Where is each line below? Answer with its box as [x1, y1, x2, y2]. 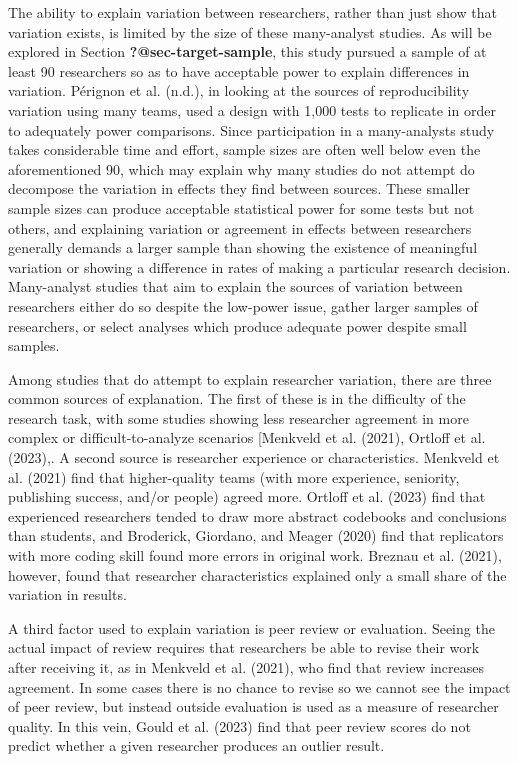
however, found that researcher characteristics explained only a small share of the [8, 564, 507, 585]
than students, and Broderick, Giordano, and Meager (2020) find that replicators [8, 525, 504, 546]
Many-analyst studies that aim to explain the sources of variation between [8, 276, 463, 297]
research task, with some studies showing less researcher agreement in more [8, 407, 469, 428]
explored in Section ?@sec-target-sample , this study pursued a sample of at [8, 41, 487, 62]
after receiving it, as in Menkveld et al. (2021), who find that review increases [8, 657, 484, 677]
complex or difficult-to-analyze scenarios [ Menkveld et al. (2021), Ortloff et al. [8, 427, 486, 448]
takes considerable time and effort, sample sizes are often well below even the [8, 139, 481, 160]
